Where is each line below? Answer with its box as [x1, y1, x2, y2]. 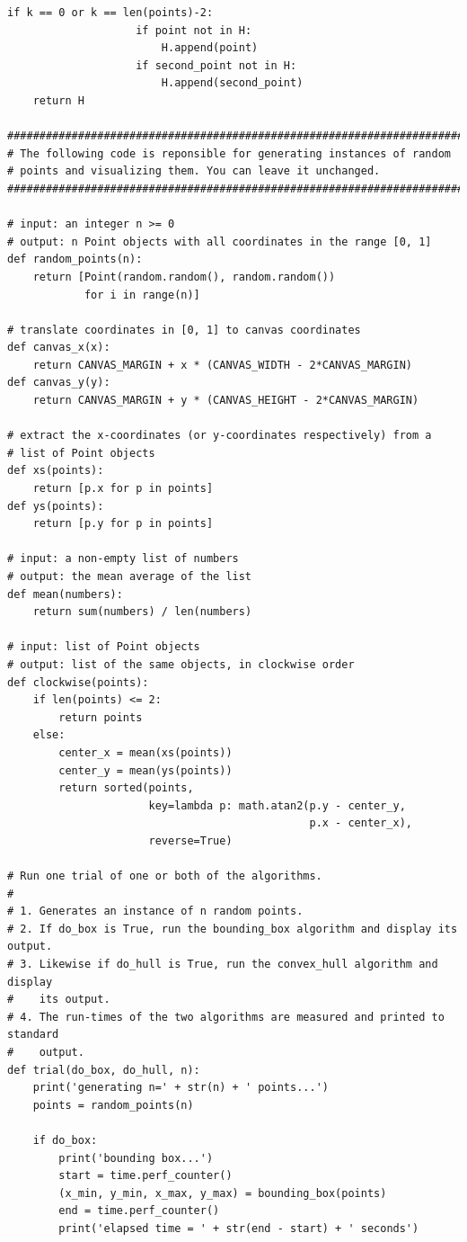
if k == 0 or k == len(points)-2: [7, 6, 214, 19]
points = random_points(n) [32, 1098, 194, 1112]
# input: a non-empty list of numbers [7, 552, 239, 566]
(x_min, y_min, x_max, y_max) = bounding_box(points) [58, 1186, 387, 1200]
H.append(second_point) [161, 76, 304, 90]
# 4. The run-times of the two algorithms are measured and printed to [7, 1010, 445, 1023]
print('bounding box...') [58, 1151, 214, 1165]
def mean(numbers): [7, 587, 123, 601]
